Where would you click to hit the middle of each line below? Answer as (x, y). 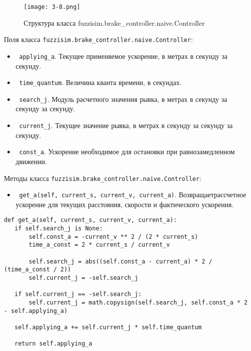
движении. (31, 161)
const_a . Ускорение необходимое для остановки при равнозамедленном (127, 152)
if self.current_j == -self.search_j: (78, 294)
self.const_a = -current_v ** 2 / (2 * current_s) (113, 237)
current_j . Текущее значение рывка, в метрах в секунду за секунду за (126, 125)
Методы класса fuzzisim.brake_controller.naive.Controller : (103, 178)
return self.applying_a (53, 344)
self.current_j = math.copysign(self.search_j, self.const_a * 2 (138, 303)
